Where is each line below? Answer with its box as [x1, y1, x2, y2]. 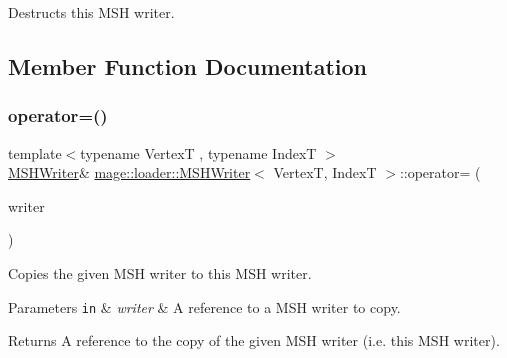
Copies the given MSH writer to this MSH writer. [8, 262, 312, 283]
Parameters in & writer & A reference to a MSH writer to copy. [8, 296, 401, 317]
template [8, 142, 62, 163]
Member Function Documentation [8, 50, 368, 81]
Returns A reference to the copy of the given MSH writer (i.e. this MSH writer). [8, 330, 500, 351]
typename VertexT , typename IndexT [80, 142, 317, 163]
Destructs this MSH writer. [8, 2, 175, 22]
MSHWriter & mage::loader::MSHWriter [8, 162, 251, 183]
